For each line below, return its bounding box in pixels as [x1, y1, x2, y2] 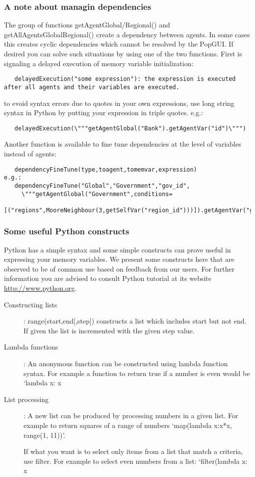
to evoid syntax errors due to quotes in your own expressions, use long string [4, 98, 234, 108]
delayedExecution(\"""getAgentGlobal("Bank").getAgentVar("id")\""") [14, 125, 246, 132]
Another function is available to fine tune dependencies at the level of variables [4, 139, 241, 149]
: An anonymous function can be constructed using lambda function [24, 358, 228, 369]
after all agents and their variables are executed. [4, 83, 179, 91]
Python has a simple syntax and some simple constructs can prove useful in [4, 244, 231, 254]
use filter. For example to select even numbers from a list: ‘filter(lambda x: [24, 455, 248, 466]
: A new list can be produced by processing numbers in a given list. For [24, 410, 238, 421]
